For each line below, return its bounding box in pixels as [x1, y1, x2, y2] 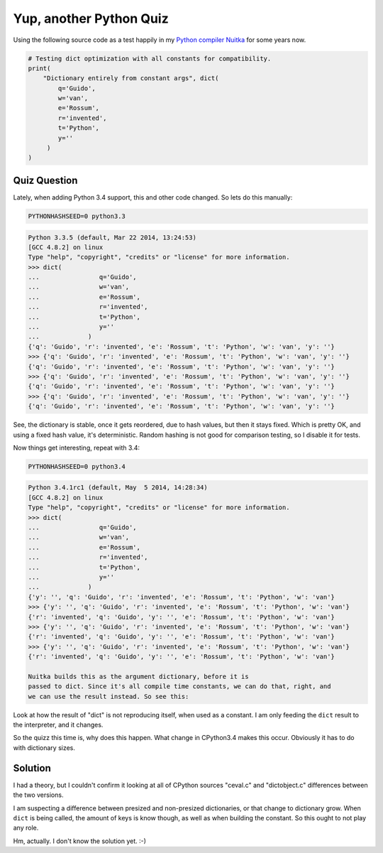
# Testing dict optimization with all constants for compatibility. [28, 54, 272, 63]
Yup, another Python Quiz [13, 11, 170, 26]
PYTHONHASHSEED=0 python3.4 [28, 462, 126, 470]
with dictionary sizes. [13, 743, 76, 752]
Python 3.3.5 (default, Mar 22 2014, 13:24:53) [28, 233, 196, 241]
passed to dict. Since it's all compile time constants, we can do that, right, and [28, 683, 331, 690]
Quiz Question [13, 174, 78, 186]
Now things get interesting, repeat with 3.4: [13, 443, 140, 452]
